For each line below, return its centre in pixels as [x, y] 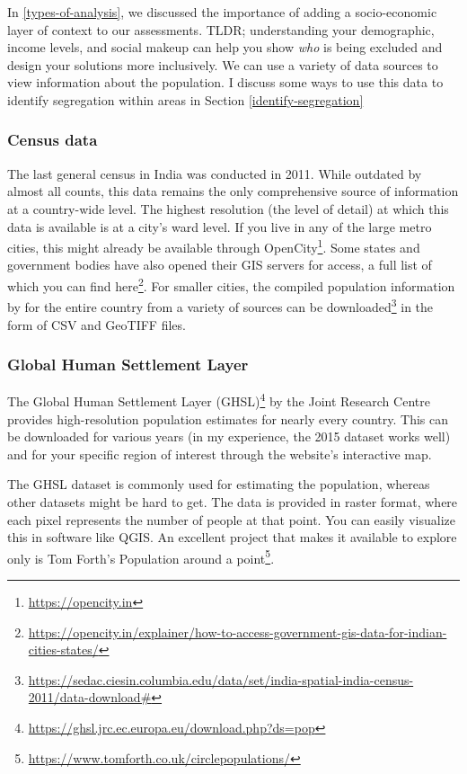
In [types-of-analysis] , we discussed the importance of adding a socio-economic [222, 12]
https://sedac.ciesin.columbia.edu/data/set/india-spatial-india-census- [221, 679]
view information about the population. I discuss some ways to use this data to [225, 82]
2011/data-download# [90, 697]
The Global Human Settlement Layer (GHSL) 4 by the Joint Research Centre [219, 400]
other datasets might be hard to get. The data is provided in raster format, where [233, 501]
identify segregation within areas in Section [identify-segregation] [185, 99]
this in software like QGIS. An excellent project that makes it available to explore [232, 537]
